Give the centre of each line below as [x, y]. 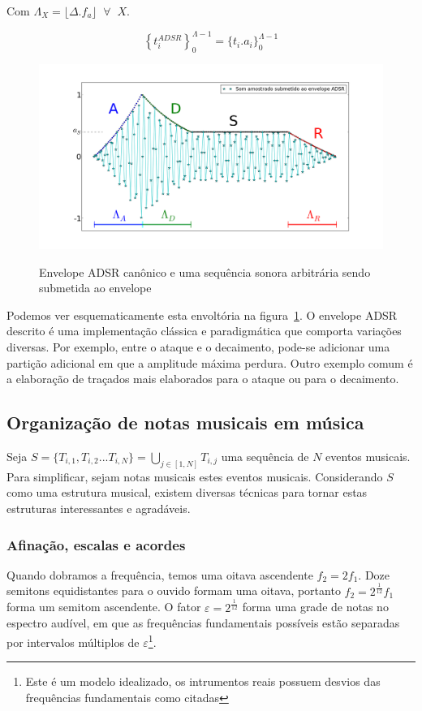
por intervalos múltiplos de [73, 642]
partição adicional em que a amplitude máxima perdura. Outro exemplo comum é [210, 362]
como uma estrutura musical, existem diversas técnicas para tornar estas [187, 492]
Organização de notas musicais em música [185, 422]
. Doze [374, 574]
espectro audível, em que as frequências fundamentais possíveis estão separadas [203, 623]
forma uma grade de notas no [315, 607]
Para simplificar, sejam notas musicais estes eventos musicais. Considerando [195, 476]
